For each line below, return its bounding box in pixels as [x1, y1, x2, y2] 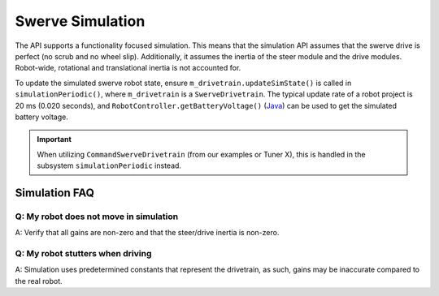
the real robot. [15, 276, 63, 285]
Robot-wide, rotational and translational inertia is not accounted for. [15, 63, 241, 73]
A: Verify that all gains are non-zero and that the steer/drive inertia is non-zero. [15, 228, 280, 238]
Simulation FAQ [15, 186, 95, 199]
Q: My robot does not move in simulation [15, 211, 179, 222]
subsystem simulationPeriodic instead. [37, 161, 182, 170]
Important [37, 135, 72, 144]
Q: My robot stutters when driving [15, 247, 152, 259]
